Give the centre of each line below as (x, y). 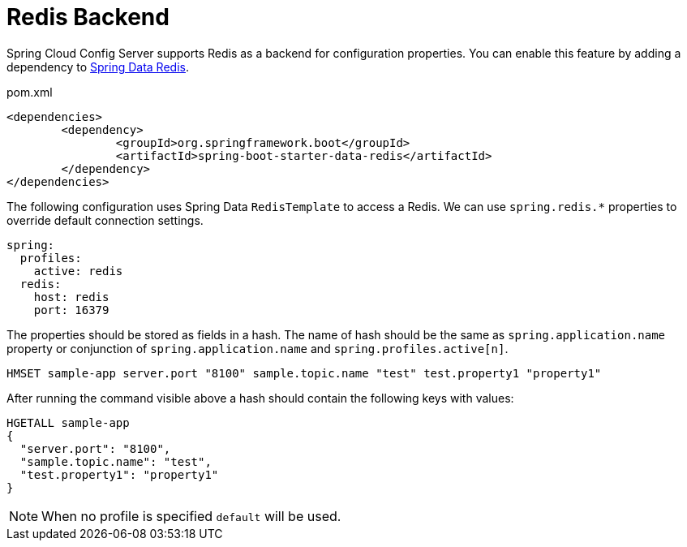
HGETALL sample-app (68, 422)
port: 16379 (71, 310)
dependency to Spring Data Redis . (98, 67)
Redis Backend (88, 17)
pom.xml (30, 92)
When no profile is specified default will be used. (191, 516)
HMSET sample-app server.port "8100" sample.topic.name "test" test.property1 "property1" (304, 373)
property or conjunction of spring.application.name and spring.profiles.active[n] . (258, 348)
